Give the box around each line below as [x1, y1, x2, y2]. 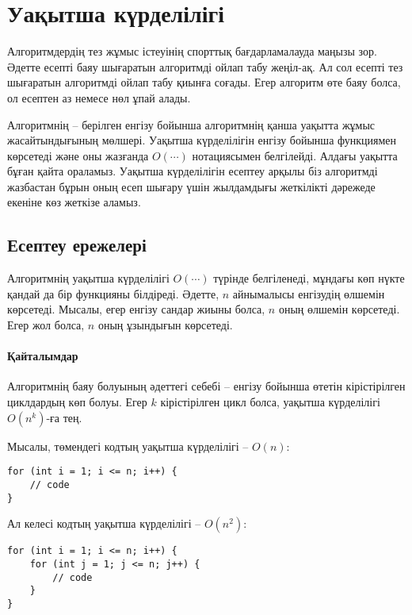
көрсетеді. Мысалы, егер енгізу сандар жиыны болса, [7, 301, 265, 317]
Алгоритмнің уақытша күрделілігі [7, 270, 170, 286]
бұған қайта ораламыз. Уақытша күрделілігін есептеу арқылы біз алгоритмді [7, 163, 378, 179]
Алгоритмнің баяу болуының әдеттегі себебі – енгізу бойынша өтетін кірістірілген [7, 378, 406, 394]
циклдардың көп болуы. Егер [7, 394, 147, 410]
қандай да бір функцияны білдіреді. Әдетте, [7, 285, 219, 302]
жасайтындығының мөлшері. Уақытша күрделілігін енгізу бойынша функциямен [7, 132, 397, 148]
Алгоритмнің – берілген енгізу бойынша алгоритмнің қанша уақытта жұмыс [7, 116, 376, 133]
